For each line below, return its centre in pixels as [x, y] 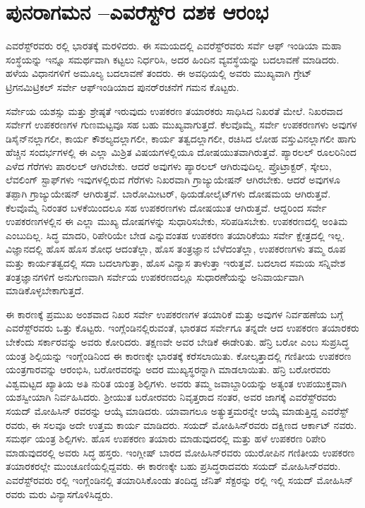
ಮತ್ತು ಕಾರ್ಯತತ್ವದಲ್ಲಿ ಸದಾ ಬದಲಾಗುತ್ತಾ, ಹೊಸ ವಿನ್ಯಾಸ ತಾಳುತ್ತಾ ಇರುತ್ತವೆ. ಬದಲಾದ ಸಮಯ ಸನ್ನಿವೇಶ [176, 263]
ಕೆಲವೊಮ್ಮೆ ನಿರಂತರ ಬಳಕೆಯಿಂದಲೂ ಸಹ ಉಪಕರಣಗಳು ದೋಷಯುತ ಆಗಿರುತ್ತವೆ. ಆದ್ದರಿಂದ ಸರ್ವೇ [166, 207]
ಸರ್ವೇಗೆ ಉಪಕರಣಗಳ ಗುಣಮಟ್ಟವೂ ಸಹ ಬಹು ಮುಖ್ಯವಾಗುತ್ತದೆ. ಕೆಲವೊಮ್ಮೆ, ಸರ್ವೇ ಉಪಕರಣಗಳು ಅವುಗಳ [181, 125]
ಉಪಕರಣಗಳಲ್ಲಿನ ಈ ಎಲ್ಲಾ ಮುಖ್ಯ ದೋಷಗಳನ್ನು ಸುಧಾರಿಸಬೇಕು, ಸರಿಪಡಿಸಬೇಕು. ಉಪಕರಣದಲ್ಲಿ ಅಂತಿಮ [177, 221]
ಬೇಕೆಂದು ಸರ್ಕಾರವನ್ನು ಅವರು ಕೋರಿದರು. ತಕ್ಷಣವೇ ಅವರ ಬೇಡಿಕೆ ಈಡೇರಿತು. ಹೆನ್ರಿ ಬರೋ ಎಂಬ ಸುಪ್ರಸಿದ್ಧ [178, 341]
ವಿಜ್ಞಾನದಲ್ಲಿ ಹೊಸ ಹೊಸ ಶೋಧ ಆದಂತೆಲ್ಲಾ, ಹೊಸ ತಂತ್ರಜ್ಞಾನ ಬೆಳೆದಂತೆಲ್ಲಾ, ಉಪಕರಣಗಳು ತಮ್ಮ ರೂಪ [176, 249]
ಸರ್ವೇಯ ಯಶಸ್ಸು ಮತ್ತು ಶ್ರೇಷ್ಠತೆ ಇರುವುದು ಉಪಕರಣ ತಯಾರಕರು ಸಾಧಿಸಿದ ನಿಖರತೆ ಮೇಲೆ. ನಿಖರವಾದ [174, 110]
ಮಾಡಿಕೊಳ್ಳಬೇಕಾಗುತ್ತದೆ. [45, 290]
